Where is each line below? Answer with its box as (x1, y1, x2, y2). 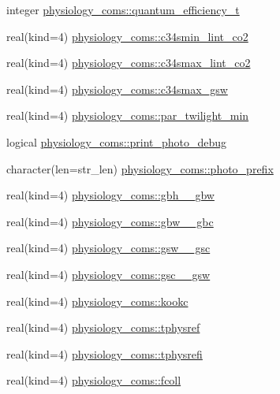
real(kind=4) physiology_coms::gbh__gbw (6, 187, 215, 203)
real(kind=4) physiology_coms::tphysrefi (6, 345, 203, 362)
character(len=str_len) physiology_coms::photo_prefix (6, 160, 274, 177)
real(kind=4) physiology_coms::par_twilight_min (6, 107, 249, 124)
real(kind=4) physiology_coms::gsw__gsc (6, 240, 211, 256)
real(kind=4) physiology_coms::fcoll (6, 372, 181, 388)
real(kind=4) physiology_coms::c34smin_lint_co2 (6, 28, 248, 44)
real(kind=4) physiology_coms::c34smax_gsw (6, 80, 228, 97)
